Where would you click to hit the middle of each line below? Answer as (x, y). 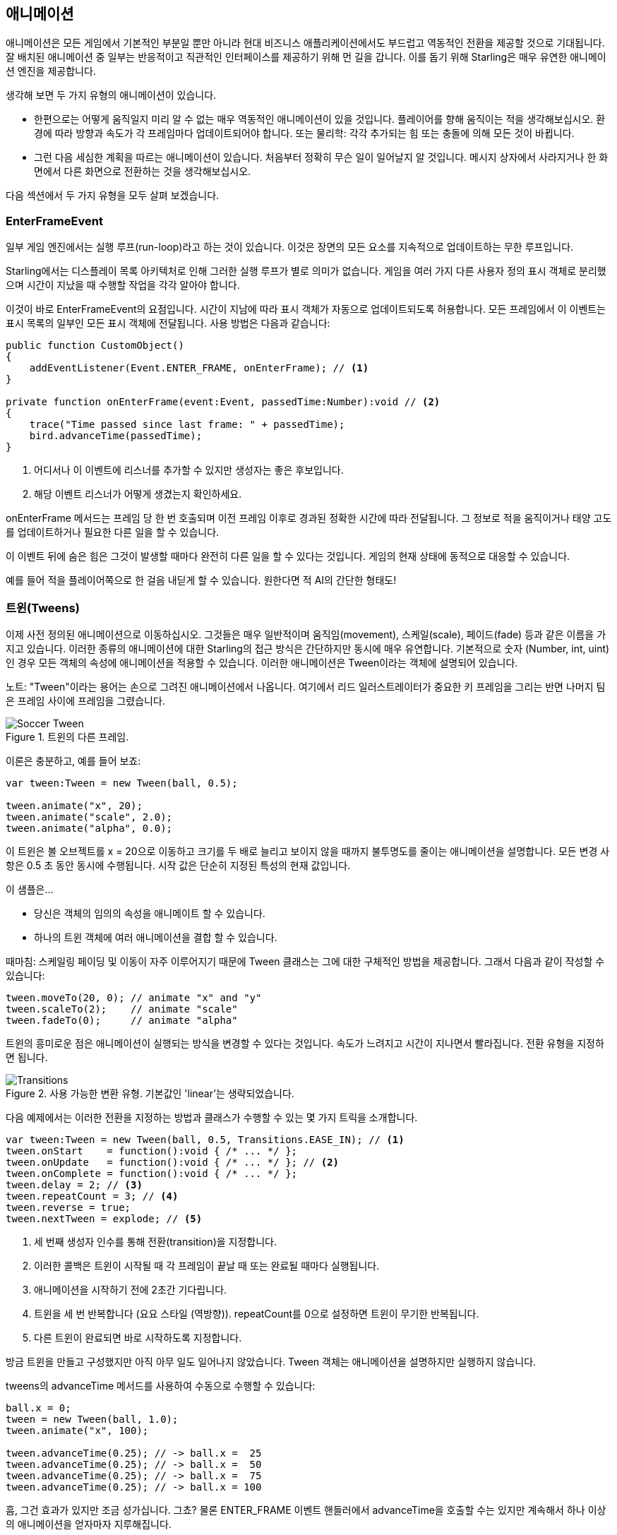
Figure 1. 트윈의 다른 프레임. (67, 736)
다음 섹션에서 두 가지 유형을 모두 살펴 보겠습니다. (113, 196)
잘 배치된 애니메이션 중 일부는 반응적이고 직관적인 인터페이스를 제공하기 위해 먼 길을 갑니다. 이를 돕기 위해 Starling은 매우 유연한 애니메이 (306, 57)
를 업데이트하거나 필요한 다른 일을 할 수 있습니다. (113, 532)
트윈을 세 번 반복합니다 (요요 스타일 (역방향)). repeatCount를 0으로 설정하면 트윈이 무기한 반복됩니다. (257, 1313)
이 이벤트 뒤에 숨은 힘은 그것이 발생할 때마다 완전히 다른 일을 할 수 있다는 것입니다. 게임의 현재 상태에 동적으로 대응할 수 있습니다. (288, 556)
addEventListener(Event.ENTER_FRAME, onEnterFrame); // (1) (199, 368)
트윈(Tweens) (43, 608)
